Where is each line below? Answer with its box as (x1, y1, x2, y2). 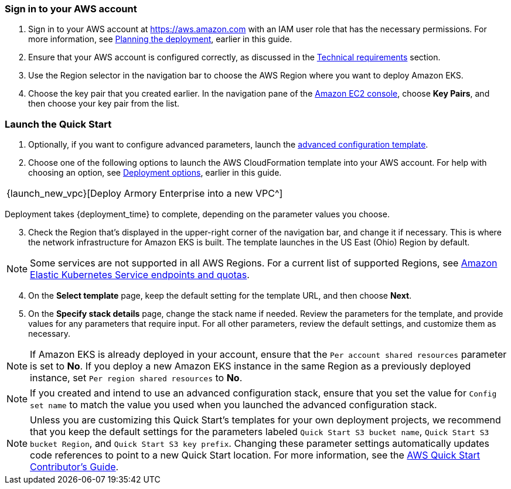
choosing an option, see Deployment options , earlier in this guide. (28, 167, 282, 178)
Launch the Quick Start (5, 118, 112, 130)
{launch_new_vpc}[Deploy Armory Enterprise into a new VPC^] (6, 187, 283, 200)
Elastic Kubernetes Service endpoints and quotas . (30, 269, 250, 281)
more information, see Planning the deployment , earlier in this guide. (28, 34, 292, 45)
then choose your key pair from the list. (28, 98, 180, 109)
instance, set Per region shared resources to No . (30, 372, 243, 384)
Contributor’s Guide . (30, 461, 119, 473)
